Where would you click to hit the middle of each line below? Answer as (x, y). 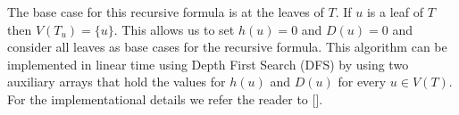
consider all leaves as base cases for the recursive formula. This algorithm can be (227, 47)
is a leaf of (395, 12)
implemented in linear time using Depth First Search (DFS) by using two (208, 64)
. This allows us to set (174, 29)
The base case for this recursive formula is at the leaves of (166, 12)
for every (362, 82)
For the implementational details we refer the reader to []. (165, 99)
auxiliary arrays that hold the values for (117, 82)
